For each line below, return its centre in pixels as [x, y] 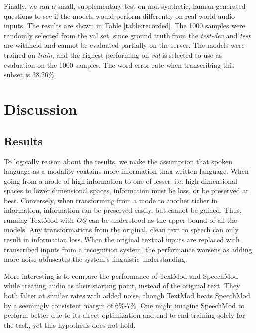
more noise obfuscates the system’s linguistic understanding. [96, 259]
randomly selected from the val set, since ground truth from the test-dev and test [127, 35]
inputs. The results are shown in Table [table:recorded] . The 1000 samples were [125, 26]
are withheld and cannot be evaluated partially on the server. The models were [124, 45]
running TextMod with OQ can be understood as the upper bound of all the [121, 220]
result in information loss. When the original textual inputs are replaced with [122, 240]
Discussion [41, 108]
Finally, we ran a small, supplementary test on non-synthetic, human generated [125, 6]
